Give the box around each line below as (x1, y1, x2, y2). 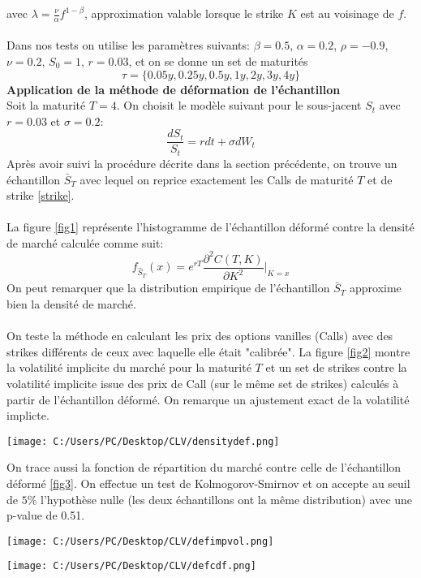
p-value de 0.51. (6, 507, 85, 524)
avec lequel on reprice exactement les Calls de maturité (79, 170, 354, 188)
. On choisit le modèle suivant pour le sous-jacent (116, 97, 362, 114)
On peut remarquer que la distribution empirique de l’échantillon (6, 279, 330, 296)
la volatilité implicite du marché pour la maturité (6, 359, 251, 376)
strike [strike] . (6, 187, 75, 204)
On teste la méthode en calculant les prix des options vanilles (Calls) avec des (6, 327, 393, 344)
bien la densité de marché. (6, 295, 136, 312)
